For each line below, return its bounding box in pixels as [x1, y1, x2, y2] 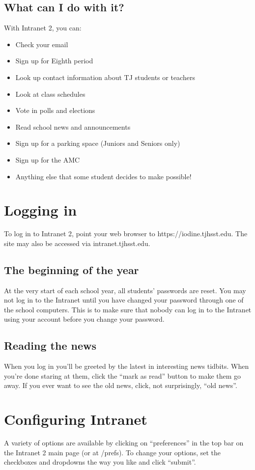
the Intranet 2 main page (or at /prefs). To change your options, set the [4, 447, 221, 457]
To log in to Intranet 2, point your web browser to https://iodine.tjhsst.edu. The [4, 228, 248, 239]
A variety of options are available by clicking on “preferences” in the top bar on [4, 438, 244, 448]
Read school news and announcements [15, 121, 131, 132]
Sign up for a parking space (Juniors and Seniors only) [15, 138, 180, 148]
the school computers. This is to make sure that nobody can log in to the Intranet [4, 304, 252, 314]
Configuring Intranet [4, 409, 147, 429]
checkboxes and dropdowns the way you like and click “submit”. [4, 457, 196, 467]
